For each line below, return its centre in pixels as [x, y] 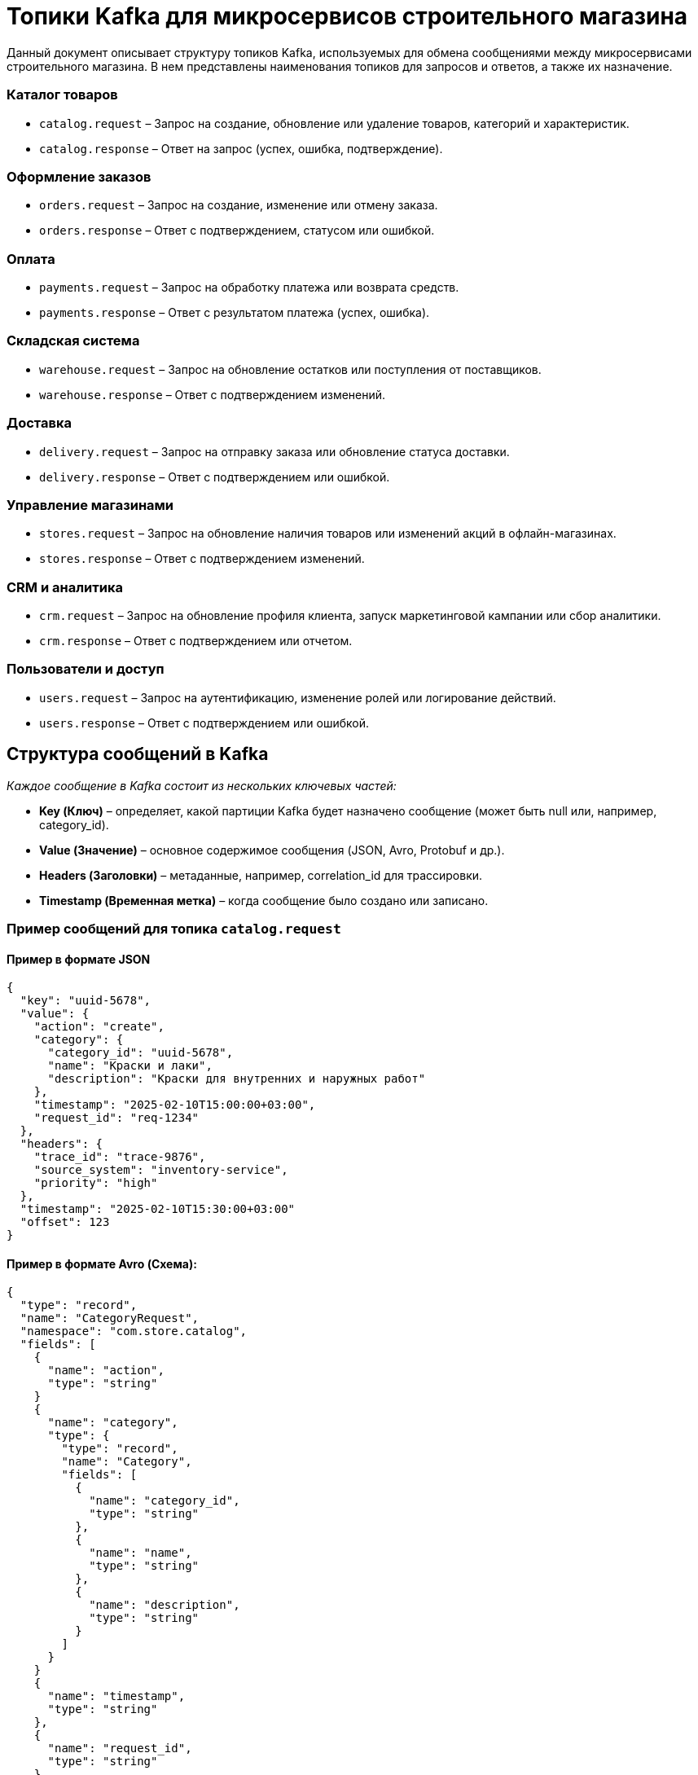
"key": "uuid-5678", [86, 1001]
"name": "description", [165, 1605]
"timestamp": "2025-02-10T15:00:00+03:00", [175, 1105]
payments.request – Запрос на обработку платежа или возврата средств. [249, 287]
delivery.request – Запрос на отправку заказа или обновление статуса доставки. [274, 451]
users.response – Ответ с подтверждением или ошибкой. [204, 723]
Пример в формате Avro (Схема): [102, 1263]
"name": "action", [106, 1371]
